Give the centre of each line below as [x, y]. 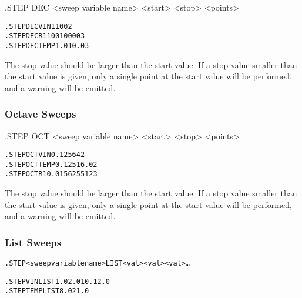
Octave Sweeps [41, 114]
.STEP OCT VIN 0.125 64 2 [45, 155]
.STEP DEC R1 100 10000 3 [45, 36]
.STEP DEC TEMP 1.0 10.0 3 [47, 46]
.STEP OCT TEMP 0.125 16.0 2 [51, 164]
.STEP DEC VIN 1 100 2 [38, 26]
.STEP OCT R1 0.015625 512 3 [51, 174]
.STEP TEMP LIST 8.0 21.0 [47, 291]
